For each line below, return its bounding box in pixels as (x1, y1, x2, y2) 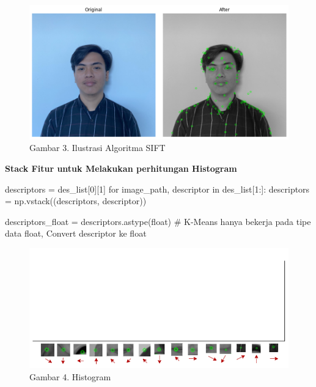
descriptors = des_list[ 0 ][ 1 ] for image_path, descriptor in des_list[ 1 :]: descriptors (5, 182, 310, 195)
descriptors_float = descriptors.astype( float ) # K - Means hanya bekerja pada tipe (5, 215, 311, 227)
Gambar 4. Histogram (29, 370, 111, 383)
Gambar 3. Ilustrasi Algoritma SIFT (29, 141, 166, 154)
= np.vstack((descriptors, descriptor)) (5, 194, 147, 207)
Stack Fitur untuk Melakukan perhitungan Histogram (5, 162, 237, 174)
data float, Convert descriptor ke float (5, 227, 147, 240)
